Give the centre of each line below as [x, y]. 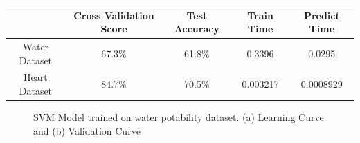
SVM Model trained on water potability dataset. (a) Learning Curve [179, 117]
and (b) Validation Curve [87, 130]
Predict [322, 15]
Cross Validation [114, 15]
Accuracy [197, 29]
